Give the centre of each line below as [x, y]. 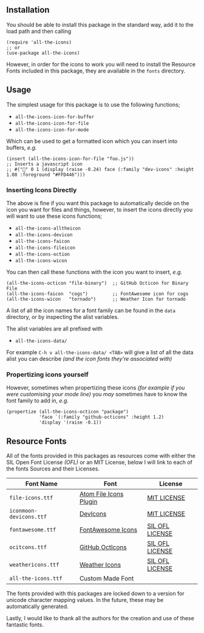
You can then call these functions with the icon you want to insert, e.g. [94, 272]
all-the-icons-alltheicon [48, 228]
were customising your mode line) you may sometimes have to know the [97, 394]
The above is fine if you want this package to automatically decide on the [98, 203]
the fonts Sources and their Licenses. [53, 469]
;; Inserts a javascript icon [45, 164]
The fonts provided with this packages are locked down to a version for [95, 593]
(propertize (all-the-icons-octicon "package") [68, 412]
